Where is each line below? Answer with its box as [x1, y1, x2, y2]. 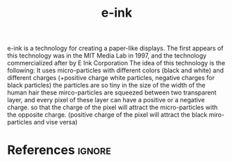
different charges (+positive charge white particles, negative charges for [7, 74, 215, 82]
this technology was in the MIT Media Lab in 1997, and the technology [7, 51, 207, 60]
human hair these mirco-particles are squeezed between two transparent [7, 88, 217, 97]
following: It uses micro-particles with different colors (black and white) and [7, 66, 224, 74]
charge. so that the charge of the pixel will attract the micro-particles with [7, 103, 218, 112]
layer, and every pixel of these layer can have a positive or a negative [7, 96, 205, 104]
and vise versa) [33, 118, 78, 127]
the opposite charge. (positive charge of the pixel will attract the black [7, 111, 208, 119]
